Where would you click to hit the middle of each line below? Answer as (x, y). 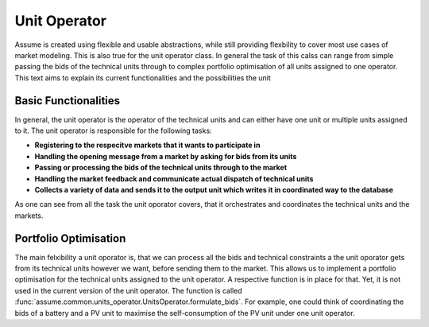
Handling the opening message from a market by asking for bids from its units (166, 156)
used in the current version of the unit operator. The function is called (128, 290)
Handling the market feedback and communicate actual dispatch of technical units (174, 178)
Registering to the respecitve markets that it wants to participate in (147, 145)
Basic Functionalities (68, 101)
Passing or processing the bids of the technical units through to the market (161, 168)
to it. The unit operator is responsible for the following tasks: (113, 130)
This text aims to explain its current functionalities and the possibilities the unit (143, 78)
